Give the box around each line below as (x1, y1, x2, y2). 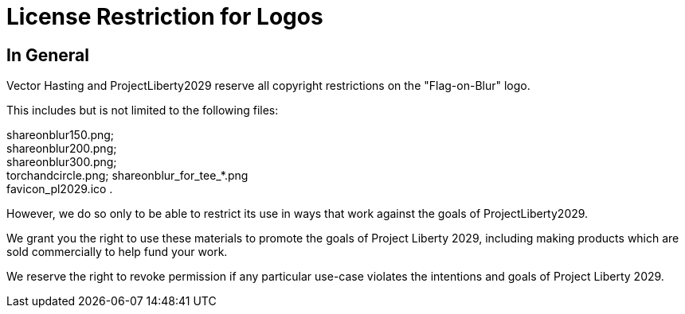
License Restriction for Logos (6, 3, 323, 30)
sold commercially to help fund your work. (6, 245, 228, 259)
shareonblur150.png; (6, 128, 115, 142)
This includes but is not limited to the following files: (6, 103, 279, 118)
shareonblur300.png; (6, 155, 117, 169)
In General (6, 45, 89, 65)
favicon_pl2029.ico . (6, 182, 113, 196)
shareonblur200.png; (6, 141, 117, 156)
